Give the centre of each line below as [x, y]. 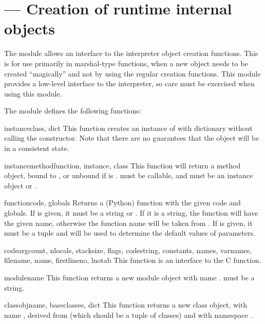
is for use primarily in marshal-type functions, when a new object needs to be [126, 63]
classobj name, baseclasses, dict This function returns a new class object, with [126, 305]
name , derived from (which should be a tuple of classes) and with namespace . [128, 315]
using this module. [33, 93]
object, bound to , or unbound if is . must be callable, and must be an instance [129, 175]
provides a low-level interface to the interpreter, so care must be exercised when [129, 83]
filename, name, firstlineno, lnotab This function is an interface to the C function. [133, 260]
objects [30, 28]
